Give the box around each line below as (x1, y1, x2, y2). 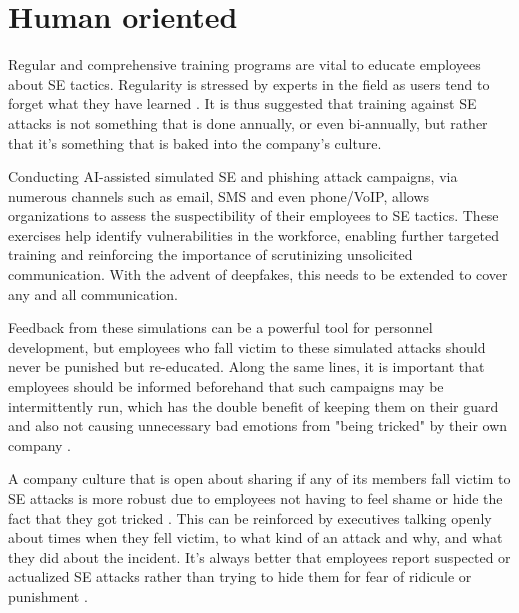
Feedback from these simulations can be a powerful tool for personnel (8, 317, 433, 338)
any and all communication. (8, 283, 178, 304)
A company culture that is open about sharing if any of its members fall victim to (8, 468, 511, 489)
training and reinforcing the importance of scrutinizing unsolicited (8, 244, 413, 265)
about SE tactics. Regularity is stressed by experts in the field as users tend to (8, 73, 490, 94)
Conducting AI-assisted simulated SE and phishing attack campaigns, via (8, 166, 458, 187)
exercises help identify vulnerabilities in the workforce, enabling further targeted (8, 224, 499, 245)
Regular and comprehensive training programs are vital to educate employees (8, 54, 481, 75)
